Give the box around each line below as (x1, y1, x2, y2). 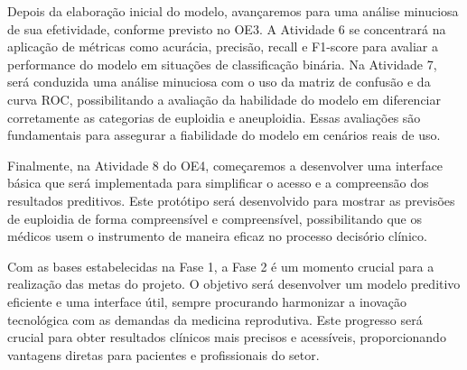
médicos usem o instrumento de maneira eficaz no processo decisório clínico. (7, 227, 427, 245)
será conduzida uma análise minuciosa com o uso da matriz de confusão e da (7, 72, 431, 91)
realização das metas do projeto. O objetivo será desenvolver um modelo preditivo (7, 274, 461, 293)
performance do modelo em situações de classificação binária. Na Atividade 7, (7, 54, 437, 73)
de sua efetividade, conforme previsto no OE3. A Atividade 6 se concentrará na (7, 19, 446, 38)
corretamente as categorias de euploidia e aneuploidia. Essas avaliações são (7, 107, 421, 126)
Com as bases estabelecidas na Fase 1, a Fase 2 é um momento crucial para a (7, 256, 434, 275)
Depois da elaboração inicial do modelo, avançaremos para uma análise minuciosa (7, 2, 459, 20)
